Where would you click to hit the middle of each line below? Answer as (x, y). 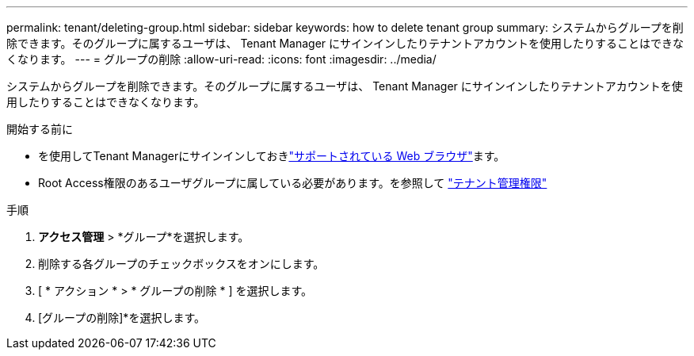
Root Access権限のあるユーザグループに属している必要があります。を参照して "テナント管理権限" (293, 183)
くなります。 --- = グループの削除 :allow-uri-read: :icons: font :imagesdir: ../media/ (221, 59)
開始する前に (40, 129)
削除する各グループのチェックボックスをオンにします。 (181, 264)
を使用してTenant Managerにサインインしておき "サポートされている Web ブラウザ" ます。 (272, 156)
